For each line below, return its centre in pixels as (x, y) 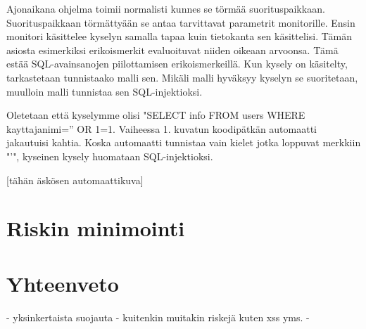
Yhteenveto (63, 283)
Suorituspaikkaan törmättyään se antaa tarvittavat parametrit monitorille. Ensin (181, 22)
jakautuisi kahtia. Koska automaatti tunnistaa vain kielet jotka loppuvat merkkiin (184, 142)
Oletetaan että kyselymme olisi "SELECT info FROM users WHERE (156, 115)
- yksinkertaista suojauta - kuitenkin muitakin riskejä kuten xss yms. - (158, 317)
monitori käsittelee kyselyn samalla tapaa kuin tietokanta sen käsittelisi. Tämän (179, 36)
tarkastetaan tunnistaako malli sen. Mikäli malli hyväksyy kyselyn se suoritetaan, (182, 77)
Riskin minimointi (96, 228)
